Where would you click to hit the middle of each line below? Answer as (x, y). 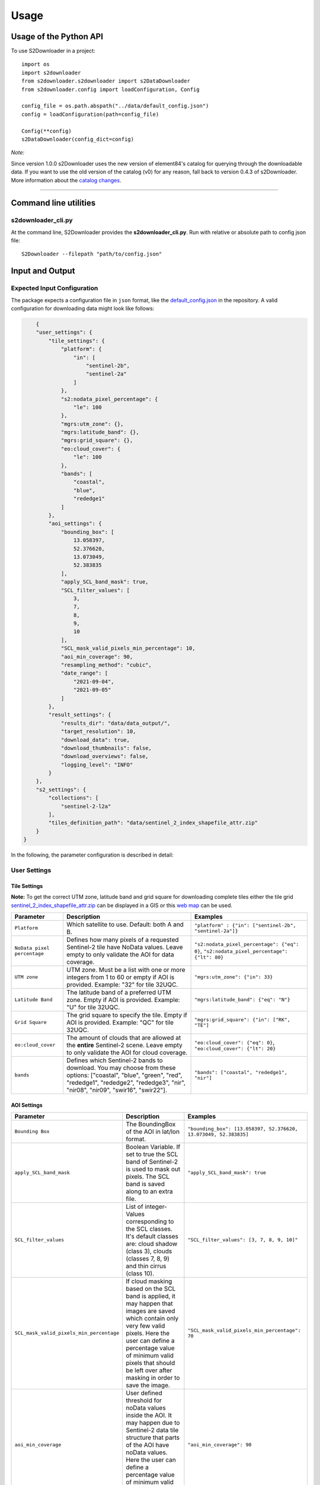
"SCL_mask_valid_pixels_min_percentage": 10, (128, 648)
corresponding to (150, 1221)
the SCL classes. (149, 1228)
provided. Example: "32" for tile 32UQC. (122, 984)
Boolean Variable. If (153, 1146)
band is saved (145, 1184)
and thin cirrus (146, 1266)
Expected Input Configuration (55, 288)
